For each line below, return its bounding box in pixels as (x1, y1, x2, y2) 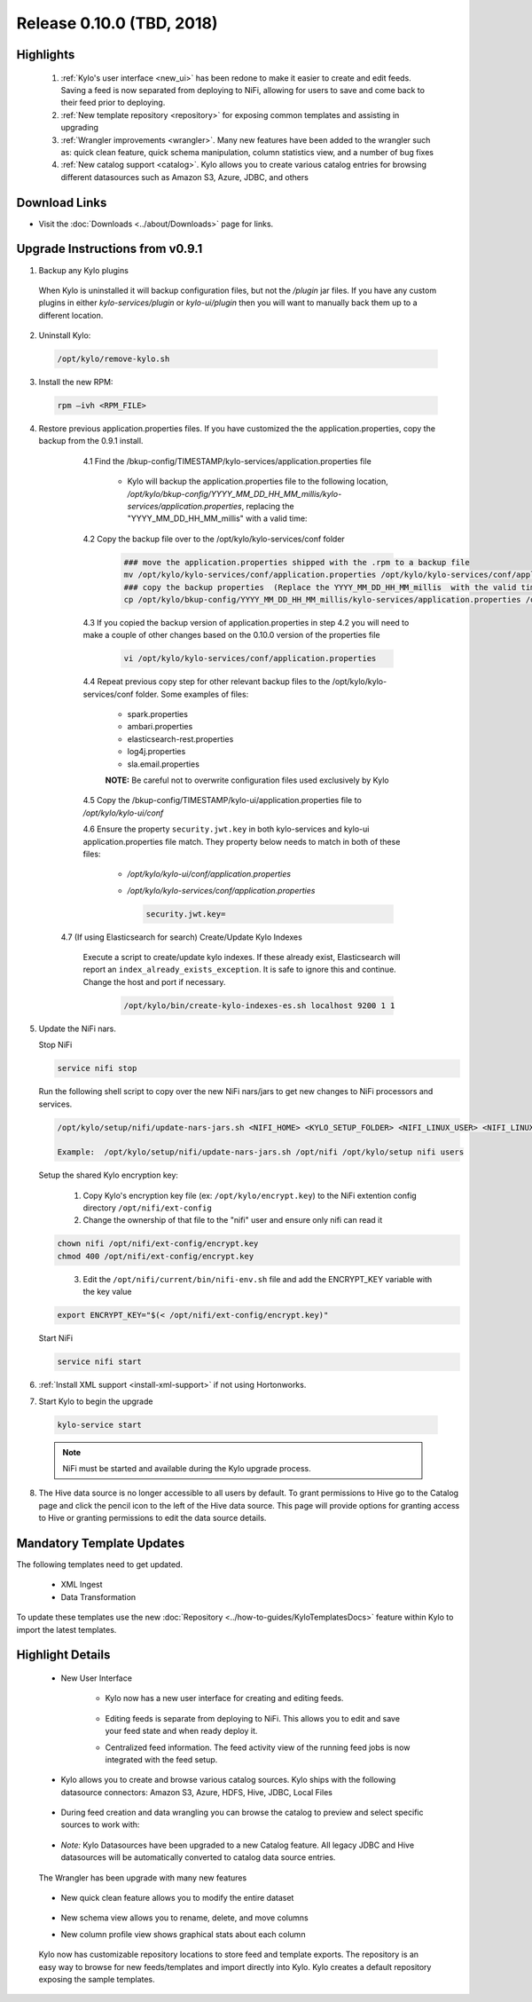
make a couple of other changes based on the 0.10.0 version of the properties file (82, 630, 380, 641)
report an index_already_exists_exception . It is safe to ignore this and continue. (82, 964, 396, 975)
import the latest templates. (16, 1624, 117, 1635)
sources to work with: (60, 1819, 140, 1830)
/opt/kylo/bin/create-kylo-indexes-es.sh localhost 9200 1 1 (123, 1000, 395, 1011)
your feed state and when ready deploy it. (105, 1726, 258, 1737)
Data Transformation (60, 1591, 137, 1602)
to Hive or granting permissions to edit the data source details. (38, 1513, 267, 1524)
